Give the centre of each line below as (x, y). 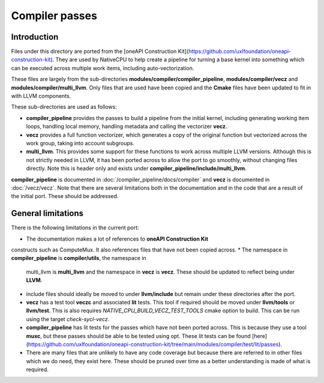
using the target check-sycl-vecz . (68, 319)
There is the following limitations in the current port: (75, 228)
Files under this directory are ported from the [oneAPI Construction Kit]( (100, 52)
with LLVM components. (41, 96)
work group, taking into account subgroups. (80, 143)
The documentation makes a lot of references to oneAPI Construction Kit (117, 239)
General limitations (47, 213)
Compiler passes (54, 16)
